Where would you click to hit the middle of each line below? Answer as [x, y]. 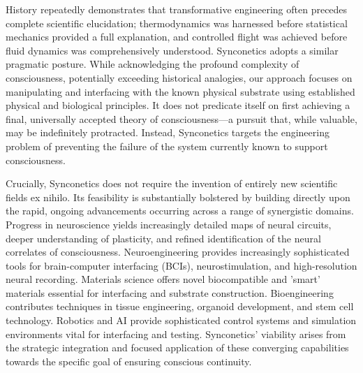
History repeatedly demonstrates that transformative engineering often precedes [177, 9]
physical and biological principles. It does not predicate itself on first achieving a [178, 105]
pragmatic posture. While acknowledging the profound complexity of [153, 64]
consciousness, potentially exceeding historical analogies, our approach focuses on [179, 77]
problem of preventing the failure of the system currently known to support [167, 146]
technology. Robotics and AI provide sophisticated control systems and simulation [181, 320]
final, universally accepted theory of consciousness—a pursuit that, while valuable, [181, 118]
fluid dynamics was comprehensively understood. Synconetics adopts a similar [172, 50]
